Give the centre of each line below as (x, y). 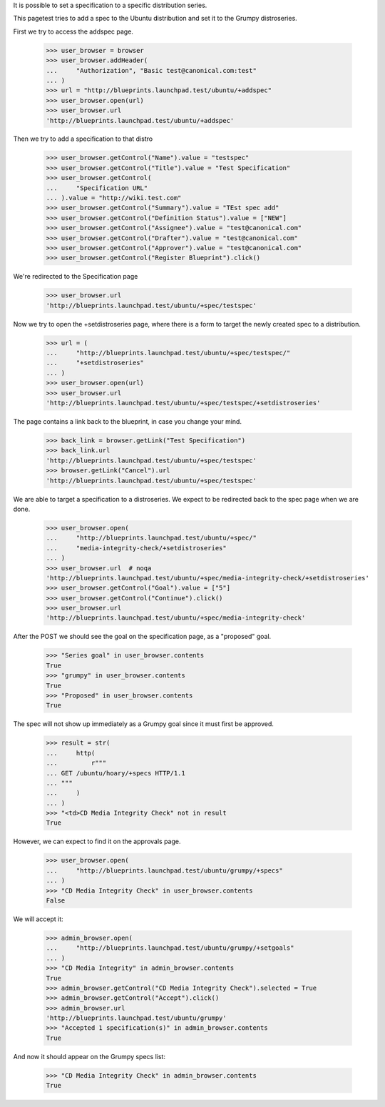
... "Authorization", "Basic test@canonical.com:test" (151, 70)
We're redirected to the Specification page (76, 277)
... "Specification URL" (97, 188)
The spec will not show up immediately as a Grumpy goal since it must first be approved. (144, 724)
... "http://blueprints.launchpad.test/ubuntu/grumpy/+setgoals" (170, 948)
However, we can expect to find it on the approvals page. (97, 842)
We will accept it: (38, 919)
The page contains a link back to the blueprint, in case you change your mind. (128, 422)
